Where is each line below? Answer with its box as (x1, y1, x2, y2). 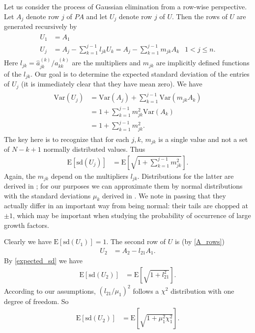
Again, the (4, 170, 36, 181)
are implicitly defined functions (156, 57, 250, 68)
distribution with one (170, 285, 234, 296)
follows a (133, 285, 159, 296)
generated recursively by (4, 21, 77, 31)
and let (86, 11, 108, 21)
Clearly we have (4, 236, 52, 247)
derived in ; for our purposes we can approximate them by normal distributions (4, 181, 243, 191)
